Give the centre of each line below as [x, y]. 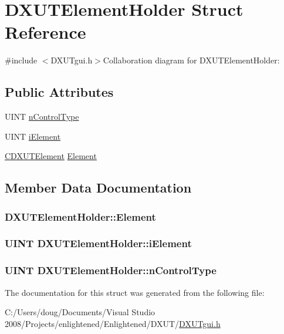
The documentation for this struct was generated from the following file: [135, 292]
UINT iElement [33, 136]
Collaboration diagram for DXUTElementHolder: [191, 60]
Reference [45, 32]
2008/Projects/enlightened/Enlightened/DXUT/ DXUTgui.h [113, 323]
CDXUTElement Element [51, 156]
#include [21, 60]
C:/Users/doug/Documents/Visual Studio [80, 312]
